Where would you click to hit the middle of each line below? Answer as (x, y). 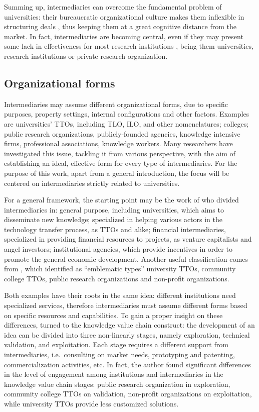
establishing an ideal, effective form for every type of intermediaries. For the (121, 163)
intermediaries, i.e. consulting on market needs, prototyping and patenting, (119, 354)
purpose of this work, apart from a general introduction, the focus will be (117, 173)
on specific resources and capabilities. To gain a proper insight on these (113, 315)
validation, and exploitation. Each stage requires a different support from (116, 344)
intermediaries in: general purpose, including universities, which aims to (114, 209)
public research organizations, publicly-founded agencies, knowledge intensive (122, 133)
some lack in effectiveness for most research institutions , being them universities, (129, 46)
